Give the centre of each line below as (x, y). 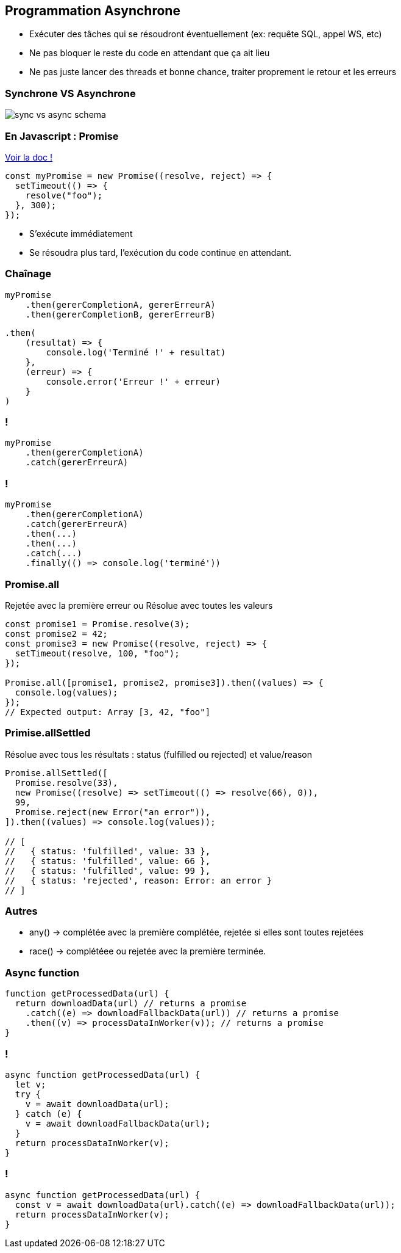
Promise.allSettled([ (56, 773)
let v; (30, 1084)
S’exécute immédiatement (81, 233)
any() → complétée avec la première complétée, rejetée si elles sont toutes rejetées (197, 932)
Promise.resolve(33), (66, 783)
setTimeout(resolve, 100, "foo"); (97, 653)
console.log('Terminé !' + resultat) (136, 352)
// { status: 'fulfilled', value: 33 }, (108, 851)
